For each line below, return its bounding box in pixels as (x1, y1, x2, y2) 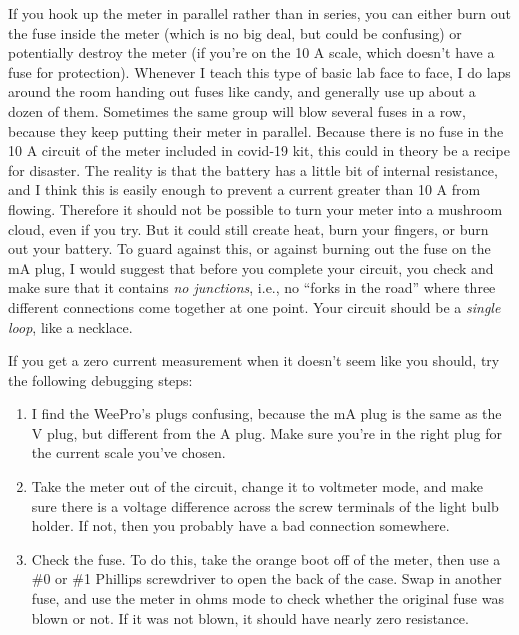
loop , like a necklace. (8, 316, 133, 337)
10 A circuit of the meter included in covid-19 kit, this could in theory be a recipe (8, 140, 510, 161)
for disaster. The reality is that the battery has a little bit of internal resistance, (8, 159, 498, 180)
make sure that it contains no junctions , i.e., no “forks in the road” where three (8, 277, 496, 298)
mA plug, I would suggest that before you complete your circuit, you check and (8, 257, 494, 278)
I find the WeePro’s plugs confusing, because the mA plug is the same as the (31, 403, 502, 424)
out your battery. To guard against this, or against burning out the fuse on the (8, 238, 491, 259)
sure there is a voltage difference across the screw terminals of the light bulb (31, 495, 499, 516)
